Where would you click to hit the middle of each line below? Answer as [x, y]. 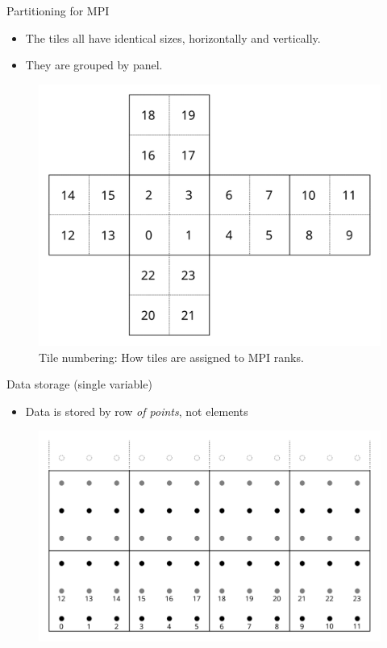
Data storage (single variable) [79, 384]
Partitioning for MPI [58, 10]
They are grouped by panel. [94, 65]
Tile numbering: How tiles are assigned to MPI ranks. [171, 357]
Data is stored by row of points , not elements [137, 411]
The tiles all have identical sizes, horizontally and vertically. [173, 37]
